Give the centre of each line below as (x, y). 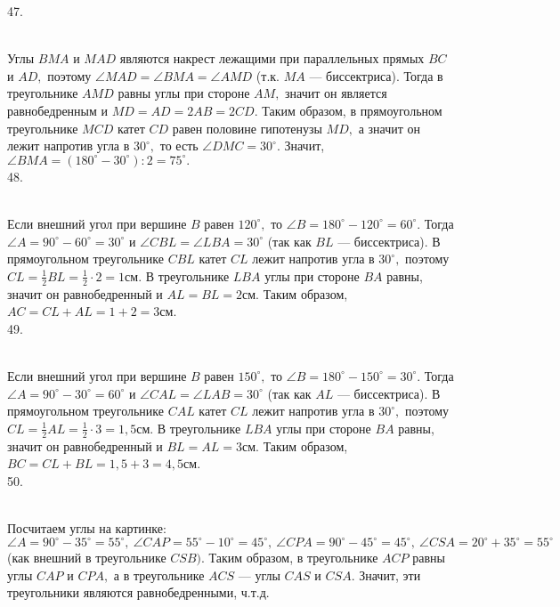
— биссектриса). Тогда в (376, 75)
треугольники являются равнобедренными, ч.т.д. (138, 592)
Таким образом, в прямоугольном (352, 110)
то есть (179, 146)
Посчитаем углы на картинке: (87, 527)
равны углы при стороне (184, 93)
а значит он (390, 128)
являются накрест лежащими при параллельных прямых (272, 58)
